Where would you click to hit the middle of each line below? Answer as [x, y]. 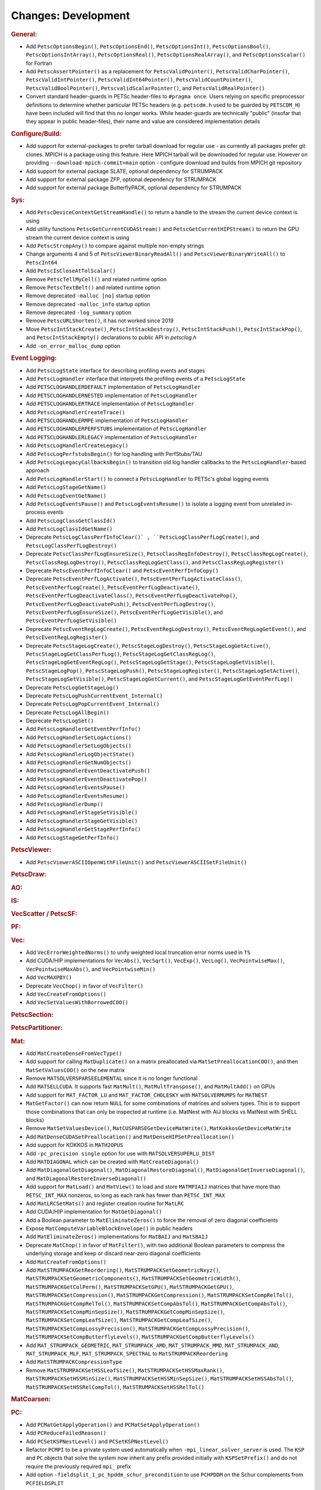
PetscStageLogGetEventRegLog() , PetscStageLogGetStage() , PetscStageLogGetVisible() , [150, 662]
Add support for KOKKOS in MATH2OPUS [75, 1145]
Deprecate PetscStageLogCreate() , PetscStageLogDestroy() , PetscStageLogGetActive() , [148, 645]
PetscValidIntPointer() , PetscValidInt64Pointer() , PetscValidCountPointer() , [139, 80]
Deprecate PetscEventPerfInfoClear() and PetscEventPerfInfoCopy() [122, 571]
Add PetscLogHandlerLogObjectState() [80, 754]
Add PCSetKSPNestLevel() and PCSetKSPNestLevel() [97, 1441]
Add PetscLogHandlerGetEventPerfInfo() [83, 729]
